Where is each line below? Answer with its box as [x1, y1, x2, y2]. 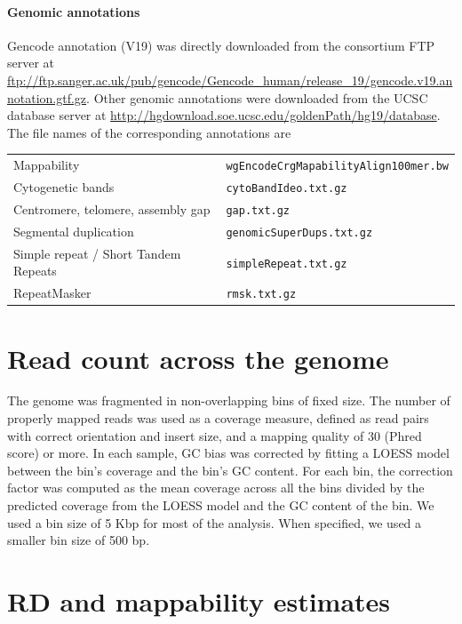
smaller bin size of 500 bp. [7, 531, 150, 549]
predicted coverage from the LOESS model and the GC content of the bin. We [7, 496, 434, 515]
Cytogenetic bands [13, 178, 115, 196]
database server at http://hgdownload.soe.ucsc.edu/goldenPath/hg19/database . [7, 106, 441, 124]
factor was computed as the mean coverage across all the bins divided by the [7, 478, 425, 497]
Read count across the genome [7, 340, 389, 376]
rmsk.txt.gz [226, 288, 297, 301]
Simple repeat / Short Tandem [13, 244, 181, 262]
